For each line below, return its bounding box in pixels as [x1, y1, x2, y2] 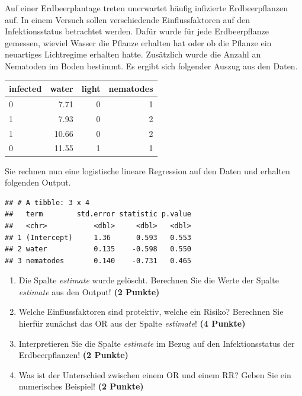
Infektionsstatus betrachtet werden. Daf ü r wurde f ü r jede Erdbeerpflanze [5, 25, 269, 37]
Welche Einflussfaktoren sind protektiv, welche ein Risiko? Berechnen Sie [18, 305, 284, 318]
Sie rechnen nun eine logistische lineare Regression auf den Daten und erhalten [5, 164, 290, 177]
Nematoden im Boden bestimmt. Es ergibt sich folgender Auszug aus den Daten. [5, 59, 298, 72]
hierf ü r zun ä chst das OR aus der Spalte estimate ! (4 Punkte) [18, 317, 246, 330]
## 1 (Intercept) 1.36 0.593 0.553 [5, 233, 191, 242]
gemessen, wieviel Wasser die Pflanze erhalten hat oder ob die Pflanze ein [5, 36, 272, 49]
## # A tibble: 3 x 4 [5, 198, 90, 207]
